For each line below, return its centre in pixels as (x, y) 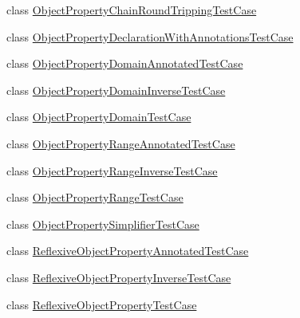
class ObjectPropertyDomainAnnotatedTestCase (125, 63)
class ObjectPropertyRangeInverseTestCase (112, 170)
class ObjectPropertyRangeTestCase (95, 197)
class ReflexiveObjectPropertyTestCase (102, 304)
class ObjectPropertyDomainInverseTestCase (116, 90)
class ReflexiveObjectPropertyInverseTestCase (119, 277)
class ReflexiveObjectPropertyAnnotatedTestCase (128, 251)
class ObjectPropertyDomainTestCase (99, 117)
